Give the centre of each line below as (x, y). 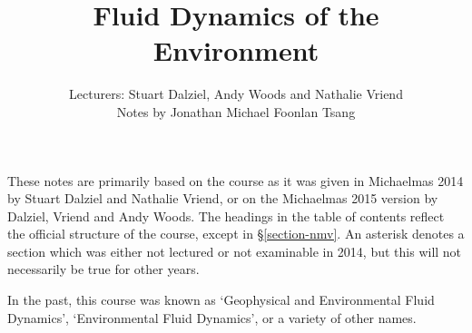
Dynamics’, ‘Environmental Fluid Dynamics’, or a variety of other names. (212, 317)
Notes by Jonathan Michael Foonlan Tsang (236, 111)
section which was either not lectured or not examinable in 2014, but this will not (235, 251)
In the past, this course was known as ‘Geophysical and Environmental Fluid (221, 300)
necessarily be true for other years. (103, 269)
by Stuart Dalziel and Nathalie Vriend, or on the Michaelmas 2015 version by (223, 198)
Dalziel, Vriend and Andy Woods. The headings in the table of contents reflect (226, 215)
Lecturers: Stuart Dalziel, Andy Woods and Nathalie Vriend (236, 94)
